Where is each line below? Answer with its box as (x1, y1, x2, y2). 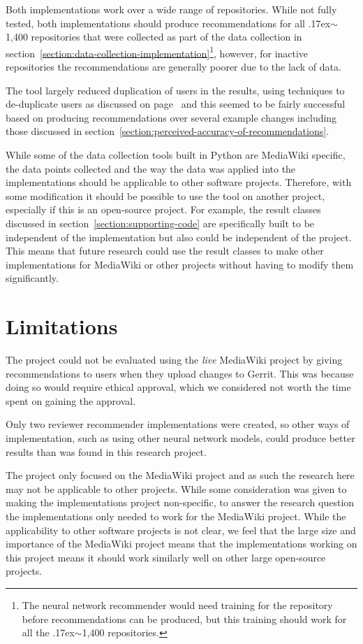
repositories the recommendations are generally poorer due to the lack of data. (6, 59, 341, 74)
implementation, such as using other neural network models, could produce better (6, 431, 355, 445)
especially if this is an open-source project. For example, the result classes (6, 202, 321, 217)
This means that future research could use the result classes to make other (6, 243, 324, 258)
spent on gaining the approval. (6, 393, 136, 408)
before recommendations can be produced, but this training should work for (22, 611, 347, 626)
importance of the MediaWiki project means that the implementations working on (6, 536, 357, 551)
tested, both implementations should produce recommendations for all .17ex (6, 15, 331, 30)
